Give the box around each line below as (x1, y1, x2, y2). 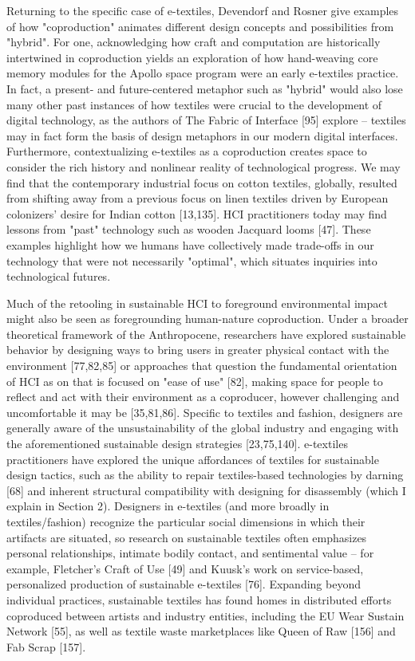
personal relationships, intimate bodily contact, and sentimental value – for (6, 545, 374, 561)
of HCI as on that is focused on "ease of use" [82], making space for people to (6, 372, 383, 389)
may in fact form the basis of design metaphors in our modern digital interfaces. (6, 127, 398, 144)
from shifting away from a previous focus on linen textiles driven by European (6, 190, 389, 207)
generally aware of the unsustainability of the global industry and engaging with (6, 419, 399, 436)
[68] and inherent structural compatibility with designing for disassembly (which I (6, 482, 406, 498)
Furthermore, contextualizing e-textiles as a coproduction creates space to (6, 143, 367, 159)
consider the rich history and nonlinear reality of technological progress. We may (6, 158, 401, 175)
